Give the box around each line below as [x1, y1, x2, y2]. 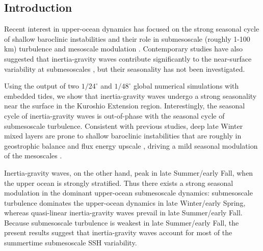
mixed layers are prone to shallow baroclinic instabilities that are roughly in [4, 130, 242, 141]
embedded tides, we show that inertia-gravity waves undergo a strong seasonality [4, 90, 257, 101]
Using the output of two [4, 80, 80, 91]
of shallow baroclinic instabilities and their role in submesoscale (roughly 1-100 [4, 33, 250, 44]
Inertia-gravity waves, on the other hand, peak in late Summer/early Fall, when [4, 167, 253, 178]
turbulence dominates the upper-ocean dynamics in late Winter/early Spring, [4, 197, 246, 208]
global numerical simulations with [133, 80, 239, 91]
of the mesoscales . [4, 150, 62, 161]
